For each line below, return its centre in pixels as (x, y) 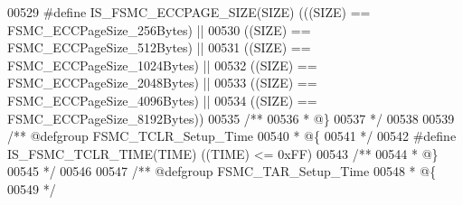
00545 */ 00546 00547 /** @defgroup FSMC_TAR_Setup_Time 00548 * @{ (222, 171)
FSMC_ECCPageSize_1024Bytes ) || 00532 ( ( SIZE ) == (162, 65)
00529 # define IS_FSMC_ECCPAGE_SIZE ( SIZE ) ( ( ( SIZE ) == (189, 12)
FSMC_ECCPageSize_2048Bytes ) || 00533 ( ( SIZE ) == (162, 83)
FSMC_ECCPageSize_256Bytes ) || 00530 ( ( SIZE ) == (159, 29)
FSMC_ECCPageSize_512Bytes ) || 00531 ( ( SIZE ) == (159, 47)
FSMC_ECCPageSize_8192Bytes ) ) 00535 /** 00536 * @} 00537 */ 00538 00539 (231, 118)
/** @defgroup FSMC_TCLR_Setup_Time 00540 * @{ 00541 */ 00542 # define (232, 136)
